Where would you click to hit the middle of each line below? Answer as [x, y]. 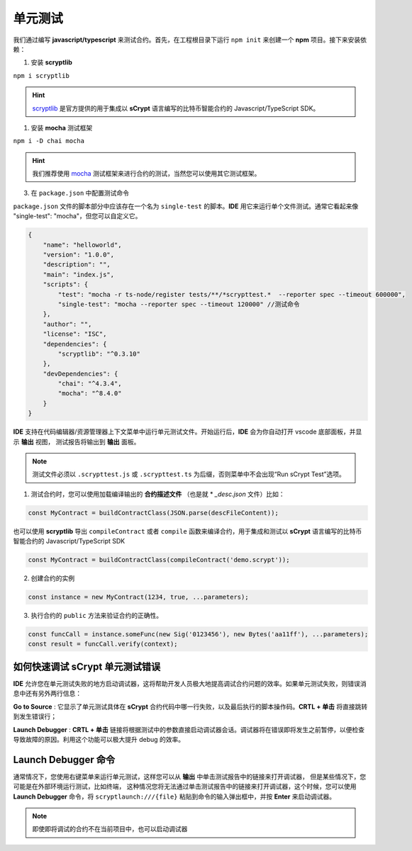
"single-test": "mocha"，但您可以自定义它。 [77, 216]
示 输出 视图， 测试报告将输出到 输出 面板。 [77, 441]
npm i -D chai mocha [49, 141]
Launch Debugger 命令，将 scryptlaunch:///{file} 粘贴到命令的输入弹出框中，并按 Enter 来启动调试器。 [174, 796]
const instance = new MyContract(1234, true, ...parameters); [138, 597]
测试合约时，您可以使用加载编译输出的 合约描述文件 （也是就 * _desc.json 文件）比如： [158, 494]
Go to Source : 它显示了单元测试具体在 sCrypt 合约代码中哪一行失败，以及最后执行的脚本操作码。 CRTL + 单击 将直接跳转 [190, 706]
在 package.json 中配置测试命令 [80, 193]
